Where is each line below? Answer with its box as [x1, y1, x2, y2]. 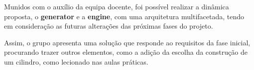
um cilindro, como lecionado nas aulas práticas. [4, 56, 148, 67]
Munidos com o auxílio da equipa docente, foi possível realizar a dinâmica [4, 1, 229, 11]
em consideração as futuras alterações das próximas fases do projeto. [4, 21, 213, 31]
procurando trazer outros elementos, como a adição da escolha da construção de [4, 47, 248, 57]
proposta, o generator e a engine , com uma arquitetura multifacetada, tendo [4, 11, 245, 21]
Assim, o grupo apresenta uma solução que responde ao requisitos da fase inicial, [4, 37, 251, 47]
